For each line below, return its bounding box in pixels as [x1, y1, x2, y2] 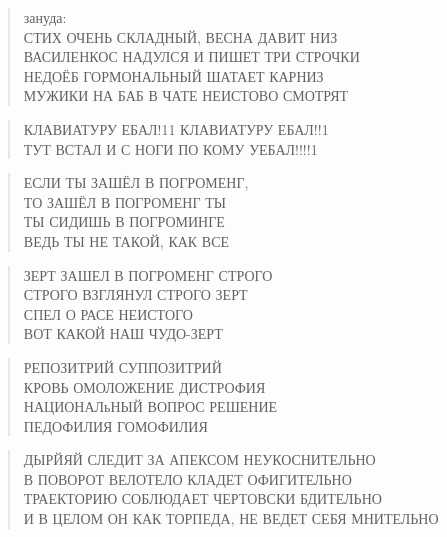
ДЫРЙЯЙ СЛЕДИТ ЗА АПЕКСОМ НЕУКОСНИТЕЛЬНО [23, 449, 376, 470]
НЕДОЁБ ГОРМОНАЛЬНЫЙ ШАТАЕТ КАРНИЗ [23, 65, 324, 86]
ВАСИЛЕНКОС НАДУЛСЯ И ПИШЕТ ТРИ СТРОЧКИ [23, 46, 360, 67]
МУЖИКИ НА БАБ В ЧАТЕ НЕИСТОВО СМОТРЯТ [23, 85, 349, 106]
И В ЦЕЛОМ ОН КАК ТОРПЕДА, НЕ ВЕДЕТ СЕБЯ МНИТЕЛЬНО [23, 508, 439, 529]
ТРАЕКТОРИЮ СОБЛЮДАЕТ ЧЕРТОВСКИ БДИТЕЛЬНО [23, 488, 382, 509]
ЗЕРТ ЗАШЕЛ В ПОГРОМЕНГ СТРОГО [23, 264, 273, 285]
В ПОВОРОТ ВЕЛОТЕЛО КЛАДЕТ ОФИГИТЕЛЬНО [23, 468, 352, 489]
